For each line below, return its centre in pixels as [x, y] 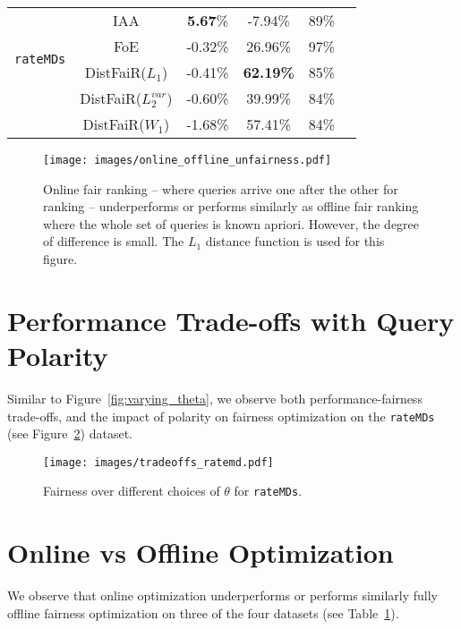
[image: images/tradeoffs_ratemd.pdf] [158, 462]
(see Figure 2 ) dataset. [70, 433]
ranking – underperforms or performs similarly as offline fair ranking [231, 206]
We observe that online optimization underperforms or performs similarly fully [222, 595]
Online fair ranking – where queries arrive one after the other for [221, 188]
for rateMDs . [268, 491]
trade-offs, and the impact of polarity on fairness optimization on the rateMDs [221, 416]
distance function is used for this [295, 241]
